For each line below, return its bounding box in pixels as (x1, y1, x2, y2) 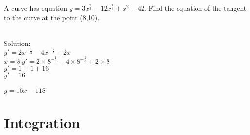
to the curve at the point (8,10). (4, 12, 100, 22)
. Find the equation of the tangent (144, 3, 247, 13)
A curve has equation (4, 3, 68, 13)
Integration (4, 113, 80, 133)
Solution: (4, 38, 31, 48)
